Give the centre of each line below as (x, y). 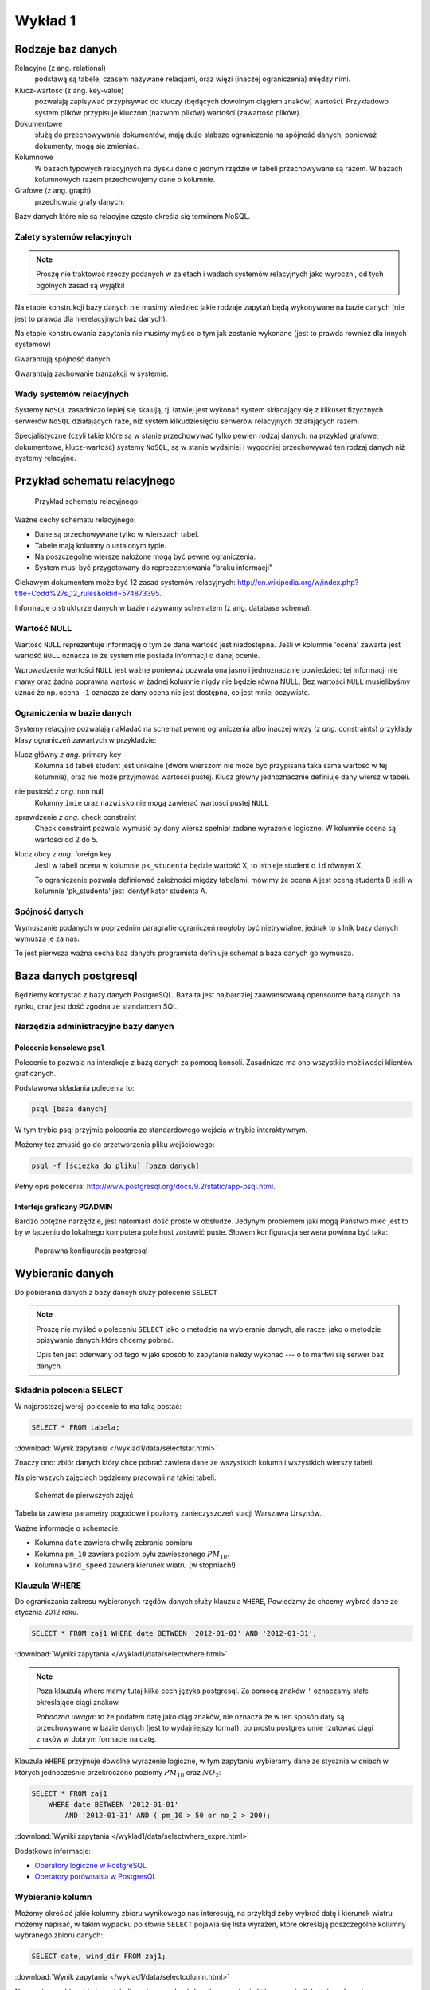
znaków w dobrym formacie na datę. (96, 1738)
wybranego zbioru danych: (59, 1935)
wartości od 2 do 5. (66, 839)
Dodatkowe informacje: (53, 1851)
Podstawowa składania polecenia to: (74, 1088)
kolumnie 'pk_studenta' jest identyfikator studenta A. (121, 891)
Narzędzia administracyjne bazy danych (94, 1027)
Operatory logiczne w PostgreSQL (91, 1866)
